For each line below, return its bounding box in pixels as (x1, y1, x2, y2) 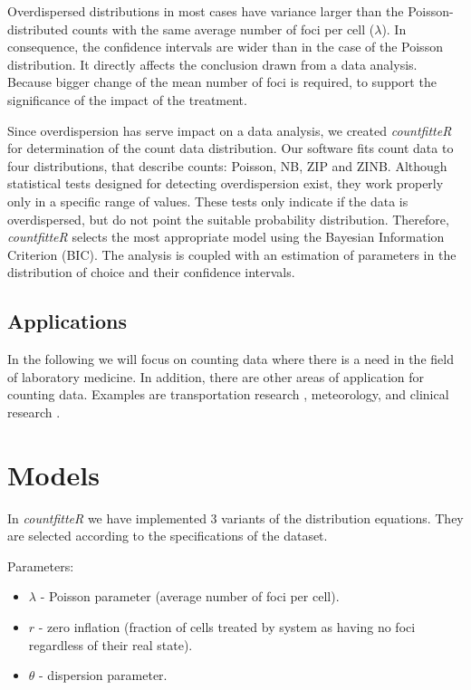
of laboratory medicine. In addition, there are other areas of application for (7, 367, 425, 386)
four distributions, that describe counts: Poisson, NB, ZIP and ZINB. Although (7, 156, 447, 175)
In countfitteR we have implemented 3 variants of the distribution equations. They (7, 508, 464, 527)
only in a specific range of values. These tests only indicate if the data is (7, 191, 409, 210)
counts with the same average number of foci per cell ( (72, 19, 375, 38)
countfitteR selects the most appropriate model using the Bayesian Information (7, 227, 445, 246)
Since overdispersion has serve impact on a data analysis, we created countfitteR (7, 120, 452, 139)
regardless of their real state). (28, 635, 193, 654)
